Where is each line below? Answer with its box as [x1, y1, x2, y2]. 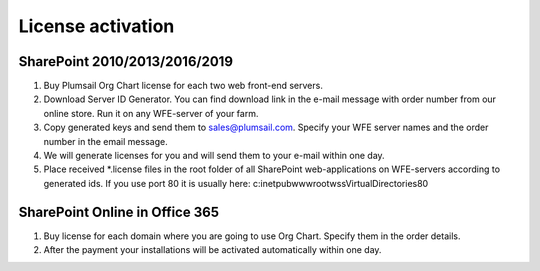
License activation [18, 15, 175, 37]
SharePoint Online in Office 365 [18, 203, 220, 220]
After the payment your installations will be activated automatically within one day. [43, 244, 382, 256]
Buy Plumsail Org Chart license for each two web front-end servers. [43, 80, 324, 92]
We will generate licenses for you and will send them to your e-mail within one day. [43, 150, 385, 162]
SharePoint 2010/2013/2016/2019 [18, 53, 234, 70]
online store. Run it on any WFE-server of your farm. [43, 107, 259, 119]
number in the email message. [43, 135, 169, 147]
